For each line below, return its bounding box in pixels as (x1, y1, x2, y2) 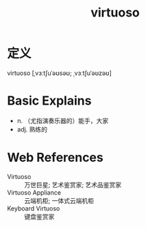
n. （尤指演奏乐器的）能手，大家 (16, 116, 109, 125)
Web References (7, 150, 104, 166)
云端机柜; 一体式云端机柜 (24, 196, 95, 204)
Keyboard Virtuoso (7, 204, 60, 213)
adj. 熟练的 (16, 125, 48, 133)
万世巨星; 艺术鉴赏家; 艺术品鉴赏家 (24, 180, 122, 188)
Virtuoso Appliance (7, 188, 62, 197)
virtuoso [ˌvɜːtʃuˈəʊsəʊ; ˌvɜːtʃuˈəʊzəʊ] (7, 69, 112, 77)
